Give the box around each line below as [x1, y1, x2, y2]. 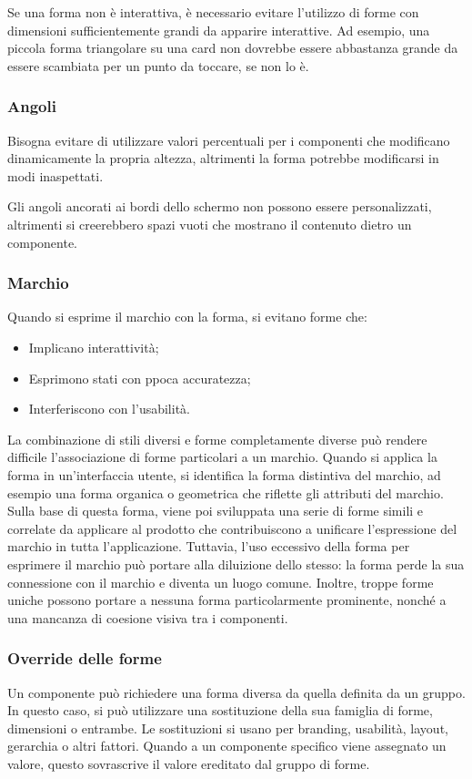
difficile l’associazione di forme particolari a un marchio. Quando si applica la [7, 447, 437, 466]
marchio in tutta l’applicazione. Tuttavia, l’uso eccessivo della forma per [7, 537, 410, 556]
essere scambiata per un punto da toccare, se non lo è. [7, 56, 309, 75]
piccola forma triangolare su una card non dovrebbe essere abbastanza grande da [7, 38, 458, 57]
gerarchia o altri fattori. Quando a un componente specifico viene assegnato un [7, 736, 447, 755]
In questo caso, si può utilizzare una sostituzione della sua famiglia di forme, [7, 701, 433, 720]
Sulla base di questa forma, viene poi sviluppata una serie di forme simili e [7, 501, 424, 520]
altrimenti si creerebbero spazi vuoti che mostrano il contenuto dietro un [7, 214, 412, 233]
